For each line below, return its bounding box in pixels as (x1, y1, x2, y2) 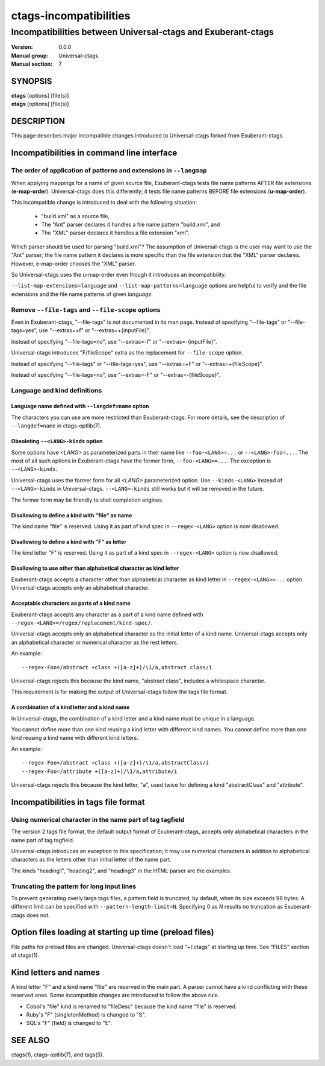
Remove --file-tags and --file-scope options (11, 305, 161, 314)
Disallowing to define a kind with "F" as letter (11, 538, 126, 545)
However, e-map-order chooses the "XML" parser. (11, 260, 137, 267)
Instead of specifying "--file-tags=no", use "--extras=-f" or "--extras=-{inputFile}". (11, 338, 217, 345)
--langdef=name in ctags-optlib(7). (11, 422, 102, 429)
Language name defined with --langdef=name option (11, 403, 149, 410)
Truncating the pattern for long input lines (11, 882, 137, 891)
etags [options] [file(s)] (11, 100, 69, 108)
